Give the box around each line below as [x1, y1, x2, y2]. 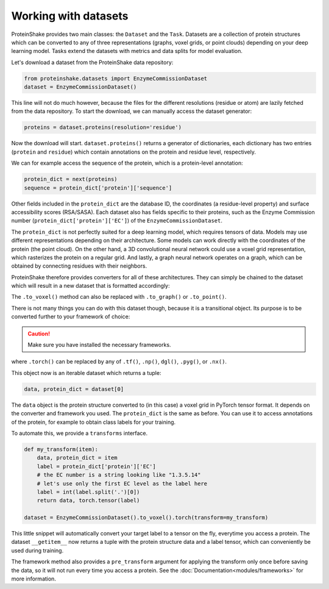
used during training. [11, 546, 64, 554]
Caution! [27, 330, 51, 337]
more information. [11, 575, 56, 582]
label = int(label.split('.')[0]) [37, 488, 140, 495]
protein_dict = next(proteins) [24, 176, 118, 183]
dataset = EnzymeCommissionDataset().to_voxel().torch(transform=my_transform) [24, 514, 269, 521]
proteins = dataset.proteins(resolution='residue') [24, 124, 182, 131]
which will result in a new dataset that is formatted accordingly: [11, 282, 170, 290]
